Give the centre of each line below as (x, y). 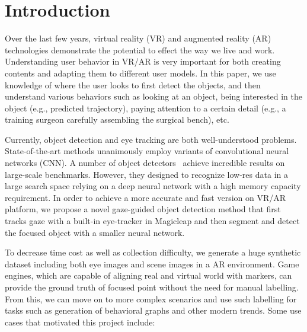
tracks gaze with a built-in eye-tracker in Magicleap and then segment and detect (152, 221)
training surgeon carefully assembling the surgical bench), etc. (117, 119)
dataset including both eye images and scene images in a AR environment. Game (152, 264)
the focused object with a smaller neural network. (95, 232)
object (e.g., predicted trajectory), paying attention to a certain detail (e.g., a (145, 108)
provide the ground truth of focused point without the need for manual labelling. (152, 287)
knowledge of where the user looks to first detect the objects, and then (133, 84)
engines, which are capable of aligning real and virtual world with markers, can (148, 275)
